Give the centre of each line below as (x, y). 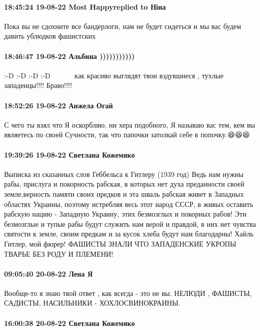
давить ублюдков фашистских (50, 36)
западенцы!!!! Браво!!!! (38, 85)
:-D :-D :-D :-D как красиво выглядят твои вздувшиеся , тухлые (114, 75)
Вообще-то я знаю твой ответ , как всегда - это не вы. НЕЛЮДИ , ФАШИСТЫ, (128, 293)
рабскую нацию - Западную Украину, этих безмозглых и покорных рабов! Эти (125, 214)
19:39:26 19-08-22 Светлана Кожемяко (69, 154)
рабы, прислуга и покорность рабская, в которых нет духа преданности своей (124, 184)
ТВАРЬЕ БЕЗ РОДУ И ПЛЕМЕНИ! (59, 253)
